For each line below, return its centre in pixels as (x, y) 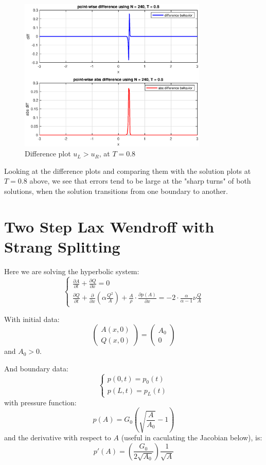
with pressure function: (40, 402)
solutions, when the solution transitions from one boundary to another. (116, 191)
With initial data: (32, 319)
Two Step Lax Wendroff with (109, 226)
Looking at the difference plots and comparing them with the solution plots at (128, 171)
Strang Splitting (62, 246)
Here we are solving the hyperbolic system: (72, 271)
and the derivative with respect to (58, 437)
